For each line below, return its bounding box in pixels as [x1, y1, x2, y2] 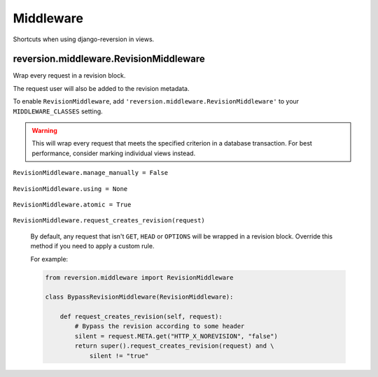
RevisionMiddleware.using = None [13, 185, 128, 192]
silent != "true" [89, 352, 149, 360]
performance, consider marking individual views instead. [31, 149, 196, 157]
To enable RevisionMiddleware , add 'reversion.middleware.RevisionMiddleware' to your [13, 97, 300, 106]
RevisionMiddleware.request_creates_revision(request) [13, 217, 206, 225]
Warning [31, 127, 57, 135]
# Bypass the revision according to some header [74, 322, 245, 330]
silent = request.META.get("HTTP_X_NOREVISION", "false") [74, 332, 278, 340]
